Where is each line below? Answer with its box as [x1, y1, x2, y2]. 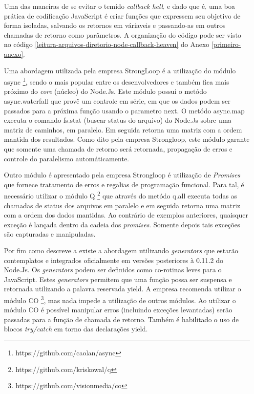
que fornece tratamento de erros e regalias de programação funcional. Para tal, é [4, 179, 244, 189]
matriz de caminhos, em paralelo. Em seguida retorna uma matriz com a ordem [4, 124, 242, 134]
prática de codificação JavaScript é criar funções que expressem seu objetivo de [4, 10, 241, 21]
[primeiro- [211, 39, 241, 49]
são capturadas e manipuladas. [4, 229, 96, 239]
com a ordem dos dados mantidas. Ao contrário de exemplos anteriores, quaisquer [4, 210, 248, 220]
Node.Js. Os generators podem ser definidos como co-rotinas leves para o [4, 264, 222, 275]
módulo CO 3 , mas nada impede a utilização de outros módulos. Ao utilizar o [4, 293, 236, 305]
